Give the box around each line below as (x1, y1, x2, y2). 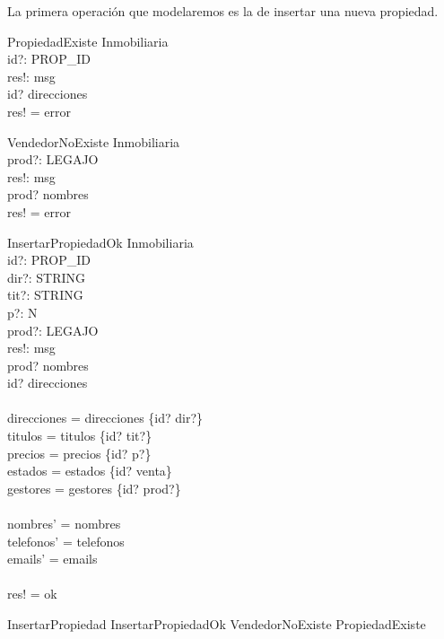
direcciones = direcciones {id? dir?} (7, 408, 204, 427)
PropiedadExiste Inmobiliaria (7, 31, 169, 50)
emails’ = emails (7, 549, 98, 568)
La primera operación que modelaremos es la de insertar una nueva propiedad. (7, 2, 439, 20)
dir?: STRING (7, 267, 86, 286)
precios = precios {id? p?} (7, 443, 152, 462)
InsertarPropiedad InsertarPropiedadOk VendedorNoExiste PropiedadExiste (7, 615, 426, 633)
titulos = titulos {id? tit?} (7, 426, 152, 445)
